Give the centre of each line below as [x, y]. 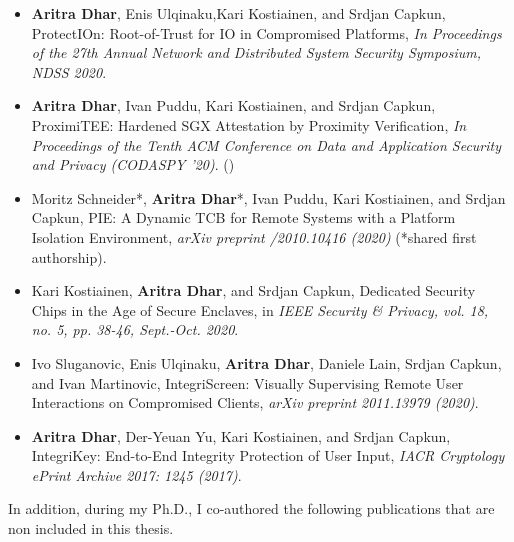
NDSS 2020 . [69, 71]
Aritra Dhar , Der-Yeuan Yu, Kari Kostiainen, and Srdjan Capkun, [241, 435]
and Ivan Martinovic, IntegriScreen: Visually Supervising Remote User [247, 382]
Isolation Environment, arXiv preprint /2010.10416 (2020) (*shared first [254, 236]
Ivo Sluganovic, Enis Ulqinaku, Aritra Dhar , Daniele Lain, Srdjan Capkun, [266, 362]
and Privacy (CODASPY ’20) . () [133, 164]
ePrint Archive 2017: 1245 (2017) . [136, 474]
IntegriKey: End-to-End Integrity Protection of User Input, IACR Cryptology [268, 455]
